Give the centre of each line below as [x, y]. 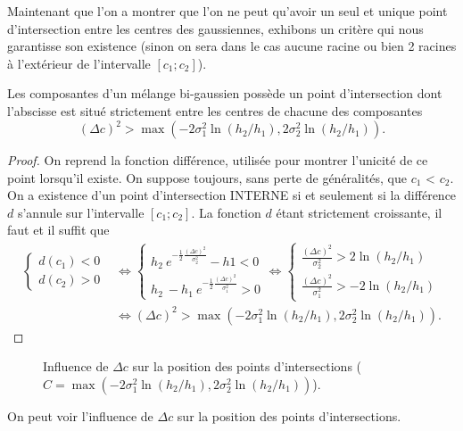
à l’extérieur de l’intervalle [79, 63]
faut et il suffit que [58, 230]
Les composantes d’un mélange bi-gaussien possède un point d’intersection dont [225, 93]
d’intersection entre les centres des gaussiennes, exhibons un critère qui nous [215, 28]
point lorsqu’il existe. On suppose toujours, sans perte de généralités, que [207, 177]
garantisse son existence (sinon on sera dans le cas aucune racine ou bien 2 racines [232, 46]
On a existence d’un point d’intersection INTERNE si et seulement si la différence [232, 195]
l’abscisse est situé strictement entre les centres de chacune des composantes [215, 110]
